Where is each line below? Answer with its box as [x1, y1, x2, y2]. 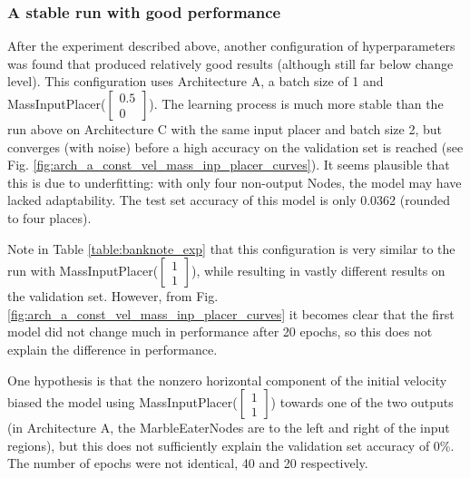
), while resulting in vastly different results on [191, 261, 446, 280]
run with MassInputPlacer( [7, 261, 159, 280]
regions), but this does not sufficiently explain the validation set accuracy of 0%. [7, 435, 455, 454]
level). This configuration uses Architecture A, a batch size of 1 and [7, 72, 384, 91]
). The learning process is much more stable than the [149, 94, 444, 112]
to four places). [7, 208, 92, 227]
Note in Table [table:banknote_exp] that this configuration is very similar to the [7, 239, 455, 258]
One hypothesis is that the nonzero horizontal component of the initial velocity [7, 370, 447, 389]
